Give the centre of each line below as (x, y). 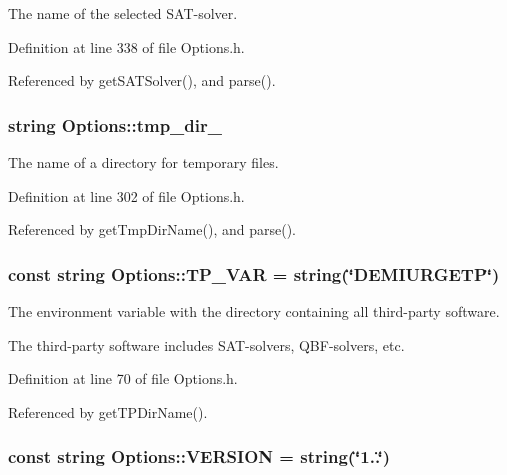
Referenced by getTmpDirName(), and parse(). (152, 229)
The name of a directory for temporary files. (143, 162)
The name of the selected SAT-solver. (123, 13)
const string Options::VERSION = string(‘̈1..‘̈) (199, 456)
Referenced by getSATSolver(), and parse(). (142, 80)
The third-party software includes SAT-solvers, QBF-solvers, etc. (206, 344)
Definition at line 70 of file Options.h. (123, 378)
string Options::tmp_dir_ (115, 124)
